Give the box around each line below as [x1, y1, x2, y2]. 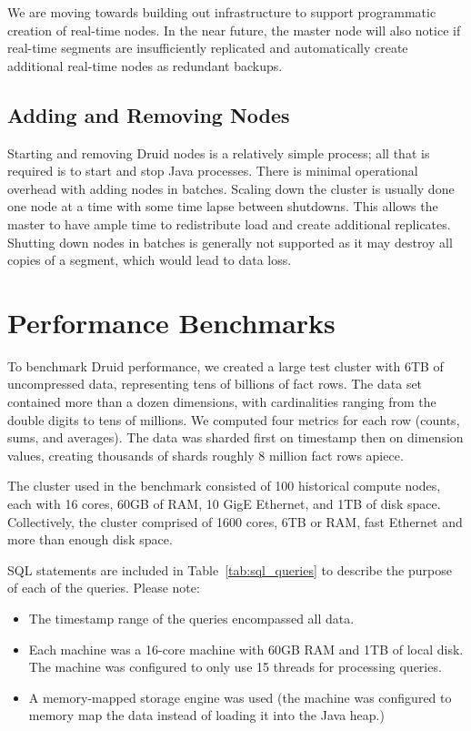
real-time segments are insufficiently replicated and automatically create [7, 38, 408, 57]
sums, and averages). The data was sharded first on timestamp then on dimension [7, 428, 464, 447]
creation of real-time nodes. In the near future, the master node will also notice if [7, 20, 461, 39]
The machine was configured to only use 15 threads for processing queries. [28, 657, 442, 676]
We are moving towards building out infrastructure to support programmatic [7, 3, 436, 21]
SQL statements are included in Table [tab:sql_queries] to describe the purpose [7, 560, 452, 579]
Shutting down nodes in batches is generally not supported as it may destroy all [7, 232, 453, 251]
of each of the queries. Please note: [7, 578, 200, 597]
